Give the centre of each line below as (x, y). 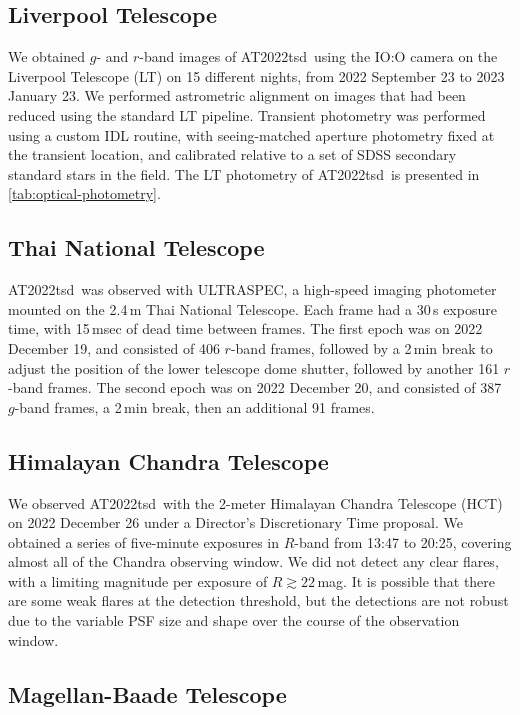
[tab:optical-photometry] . (84, 193)
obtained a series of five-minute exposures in (144, 541)
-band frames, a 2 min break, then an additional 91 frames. (194, 406)
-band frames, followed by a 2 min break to (361, 347)
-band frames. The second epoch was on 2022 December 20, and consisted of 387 (255, 387)
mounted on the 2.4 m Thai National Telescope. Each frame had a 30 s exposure (252, 308)
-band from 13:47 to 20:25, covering (403, 541)
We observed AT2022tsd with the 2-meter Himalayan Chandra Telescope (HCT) (255, 502)
